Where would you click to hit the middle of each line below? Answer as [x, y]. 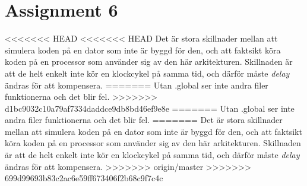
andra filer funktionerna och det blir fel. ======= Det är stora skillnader [144, 120]
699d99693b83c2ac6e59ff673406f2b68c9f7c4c [84, 178]
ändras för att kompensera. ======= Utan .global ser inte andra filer [137, 85]
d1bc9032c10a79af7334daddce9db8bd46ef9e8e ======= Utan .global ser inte [150, 108]
